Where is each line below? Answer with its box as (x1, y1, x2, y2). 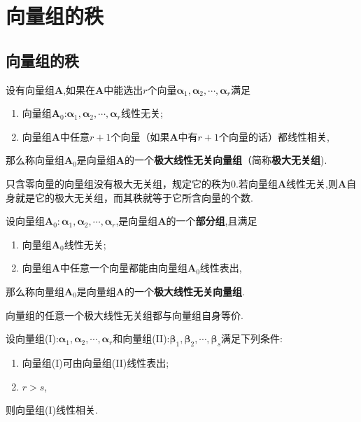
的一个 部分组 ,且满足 (166, 213, 257, 228)
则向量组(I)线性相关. (6, 402, 98, 417)
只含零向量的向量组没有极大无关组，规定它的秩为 (6, 176, 231, 190)
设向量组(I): (6, 331, 59, 346)
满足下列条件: (221, 331, 283, 346)
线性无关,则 (286, 176, 338, 190)
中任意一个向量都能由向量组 (59, 260, 187, 275)
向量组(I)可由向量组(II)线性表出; (22, 355, 169, 370)
